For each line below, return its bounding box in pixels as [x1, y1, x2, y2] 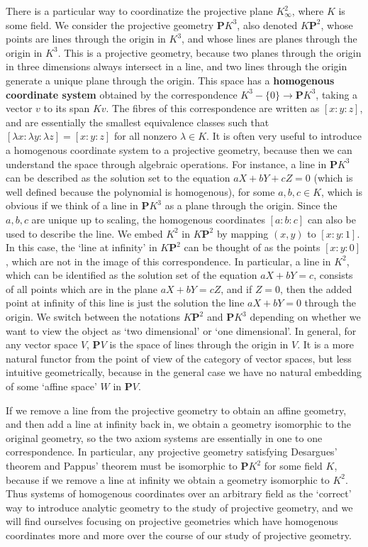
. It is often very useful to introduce [206, 128, 362, 143]
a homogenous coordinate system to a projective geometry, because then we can [6, 142, 352, 157]
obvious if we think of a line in [6, 198, 138, 213]
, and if [221, 281, 252, 296]
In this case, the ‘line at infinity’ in [6, 240, 157, 255]
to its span [43, 101, 90, 116]
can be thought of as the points [184, 240, 320, 255]
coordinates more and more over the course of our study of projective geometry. [6, 527, 352, 542]
